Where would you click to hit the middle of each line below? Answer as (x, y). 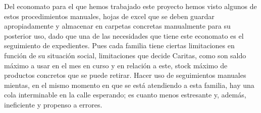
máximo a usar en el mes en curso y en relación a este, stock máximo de (116, 65)
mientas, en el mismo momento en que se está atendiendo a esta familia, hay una (129, 85)
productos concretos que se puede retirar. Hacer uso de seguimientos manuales (125, 75)
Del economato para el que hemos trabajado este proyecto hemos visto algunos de (130, 6)
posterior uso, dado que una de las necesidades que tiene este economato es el (124, 35)
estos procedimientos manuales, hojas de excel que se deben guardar (109, 16)
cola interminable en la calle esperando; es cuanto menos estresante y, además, (125, 95)
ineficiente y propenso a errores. (53, 104)
